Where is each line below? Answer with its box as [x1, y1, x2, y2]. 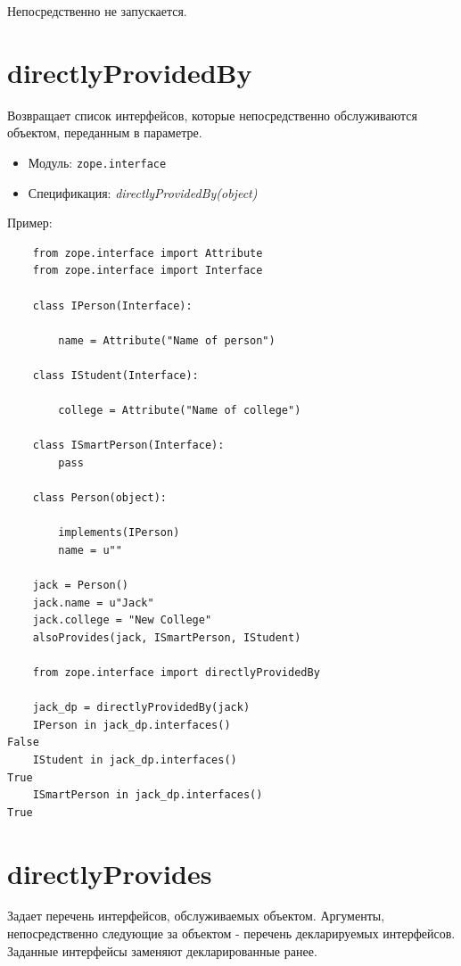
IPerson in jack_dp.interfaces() [32, 718, 231, 731]
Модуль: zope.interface [28, 153, 167, 171]
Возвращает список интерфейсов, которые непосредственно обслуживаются [7, 105, 417, 124]
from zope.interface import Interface [32, 264, 263, 277]
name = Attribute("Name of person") [58, 334, 276, 347]
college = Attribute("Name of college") [58, 404, 301, 417]
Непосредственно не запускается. [7, 2, 187, 20]
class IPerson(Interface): [32, 299, 193, 312]
